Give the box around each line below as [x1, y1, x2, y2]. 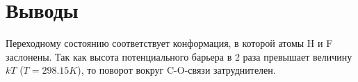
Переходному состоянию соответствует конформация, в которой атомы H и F [6, 36, 333, 50]
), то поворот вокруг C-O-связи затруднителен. [77, 63, 276, 77]
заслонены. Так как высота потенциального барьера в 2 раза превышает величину [6, 49, 352, 63]
